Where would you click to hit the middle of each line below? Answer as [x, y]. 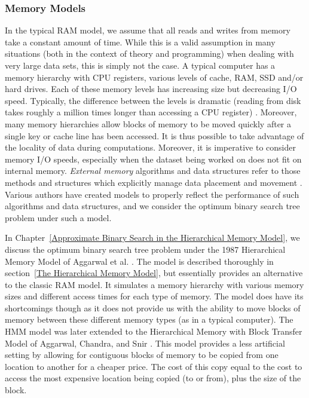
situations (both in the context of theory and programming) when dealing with [149, 53]
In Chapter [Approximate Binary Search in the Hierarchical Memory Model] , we [152, 238]
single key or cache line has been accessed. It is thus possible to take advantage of [154, 135]
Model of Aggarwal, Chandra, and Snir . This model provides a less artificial [145, 343]
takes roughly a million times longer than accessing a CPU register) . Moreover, [151, 112]
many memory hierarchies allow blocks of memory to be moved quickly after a [148, 123]
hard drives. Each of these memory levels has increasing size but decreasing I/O [151, 89]
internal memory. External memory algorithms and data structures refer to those [153, 171]
